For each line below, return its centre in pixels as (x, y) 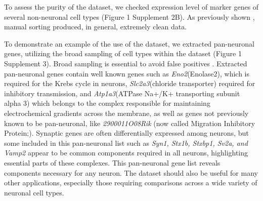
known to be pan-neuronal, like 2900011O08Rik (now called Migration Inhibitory (130, 123)
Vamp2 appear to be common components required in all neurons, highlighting (126, 153)
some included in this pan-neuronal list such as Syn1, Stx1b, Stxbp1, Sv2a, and (126, 143)
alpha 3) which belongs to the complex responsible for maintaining (107, 103)
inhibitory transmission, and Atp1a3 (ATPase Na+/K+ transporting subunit (122, 93)
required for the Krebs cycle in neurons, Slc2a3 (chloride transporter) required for (130, 83)
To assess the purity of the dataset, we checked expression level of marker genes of (131, 7)
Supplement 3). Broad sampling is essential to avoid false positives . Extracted (126, 63)
